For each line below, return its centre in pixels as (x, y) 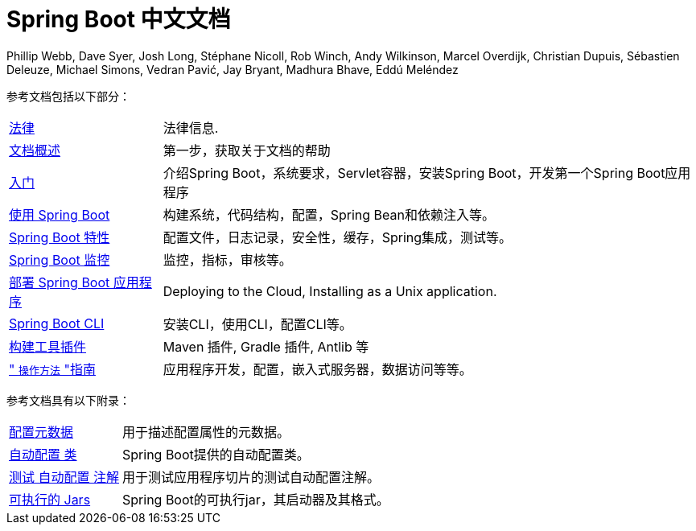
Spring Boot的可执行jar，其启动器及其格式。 (256, 499)
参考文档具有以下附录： (68, 400)
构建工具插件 (48, 346)
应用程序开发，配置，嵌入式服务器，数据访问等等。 (317, 369)
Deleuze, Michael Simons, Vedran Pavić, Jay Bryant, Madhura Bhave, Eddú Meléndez (233, 69)
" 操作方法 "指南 (52, 369)
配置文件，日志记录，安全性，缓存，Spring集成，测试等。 (338, 237)
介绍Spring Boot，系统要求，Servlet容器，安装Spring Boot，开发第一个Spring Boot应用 (427, 173)
